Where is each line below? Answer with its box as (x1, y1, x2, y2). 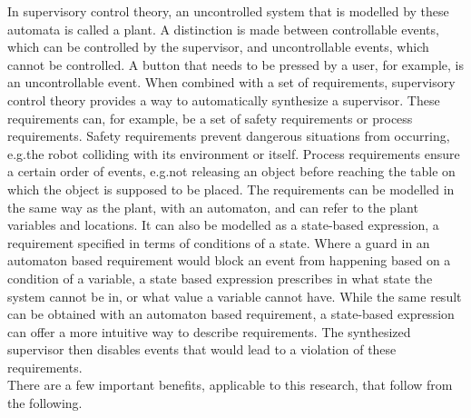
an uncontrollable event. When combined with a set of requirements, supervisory (7, 73, 456, 92)
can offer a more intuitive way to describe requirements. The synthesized (7, 322, 411, 341)
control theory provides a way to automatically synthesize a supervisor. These (7, 90, 440, 109)
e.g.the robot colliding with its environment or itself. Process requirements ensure (7, 144, 460, 163)
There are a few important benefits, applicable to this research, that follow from (7, 375, 453, 394)
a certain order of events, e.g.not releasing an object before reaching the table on (7, 162, 456, 181)
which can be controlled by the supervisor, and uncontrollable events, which (7, 37, 429, 56)
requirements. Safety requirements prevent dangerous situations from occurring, (7, 126, 450, 145)
